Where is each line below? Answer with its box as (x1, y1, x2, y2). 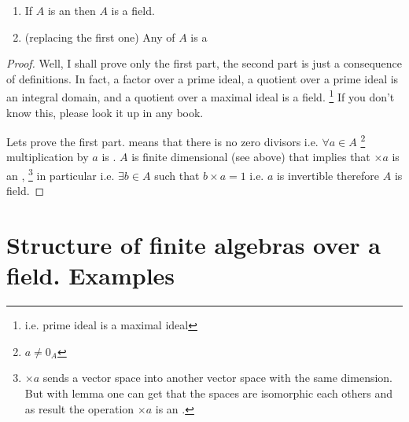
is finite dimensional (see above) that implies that (131, 149, 370, 165)
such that (154, 167, 200, 183)
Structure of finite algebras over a (6, 229, 381, 261)
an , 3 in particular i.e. (6, 165, 115, 183)
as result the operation (24, 400, 134, 416)
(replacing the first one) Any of (24, 28, 175, 45)
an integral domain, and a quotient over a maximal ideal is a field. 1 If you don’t (6, 86, 395, 105)
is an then (47, 2, 96, 18)
